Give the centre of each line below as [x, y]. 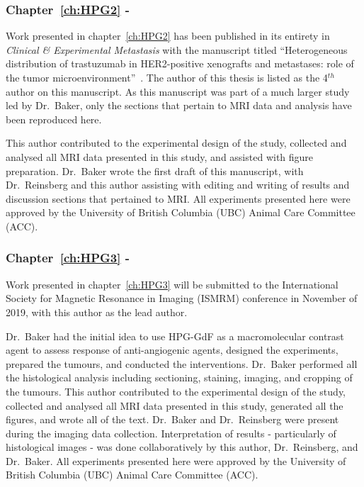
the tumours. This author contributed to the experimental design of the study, [176, 391]
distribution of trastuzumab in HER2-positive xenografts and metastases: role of [180, 63]
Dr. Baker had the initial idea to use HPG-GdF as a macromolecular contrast [175, 336]
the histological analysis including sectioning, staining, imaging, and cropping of [179, 377]
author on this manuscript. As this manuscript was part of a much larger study [178, 91]
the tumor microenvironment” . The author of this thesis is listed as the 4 [167, 77]
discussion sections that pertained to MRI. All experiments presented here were [178, 198]
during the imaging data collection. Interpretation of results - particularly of [171, 433]
